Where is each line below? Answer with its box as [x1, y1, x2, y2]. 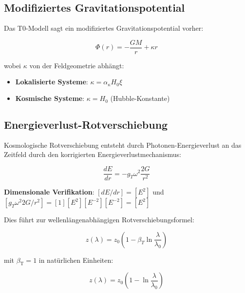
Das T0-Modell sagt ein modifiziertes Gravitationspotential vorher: [4, 23, 204, 33]
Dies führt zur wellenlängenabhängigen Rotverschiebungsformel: [4, 215, 194, 225]
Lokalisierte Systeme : [15, 77, 88, 87]
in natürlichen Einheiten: [38, 254, 113, 265]
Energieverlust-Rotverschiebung [4, 117, 168, 132]
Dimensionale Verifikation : [4, 187, 94, 197]
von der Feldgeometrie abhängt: [29, 60, 124, 70]
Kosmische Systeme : [15, 93, 85, 103]
